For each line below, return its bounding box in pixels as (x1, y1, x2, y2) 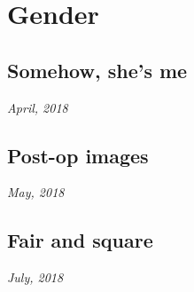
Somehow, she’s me (7, 56, 188, 83)
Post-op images (7, 141, 149, 169)
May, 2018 (7, 183, 65, 201)
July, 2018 (7, 268, 64, 287)
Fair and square (7, 226, 153, 254)
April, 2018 (7, 98, 68, 116)
